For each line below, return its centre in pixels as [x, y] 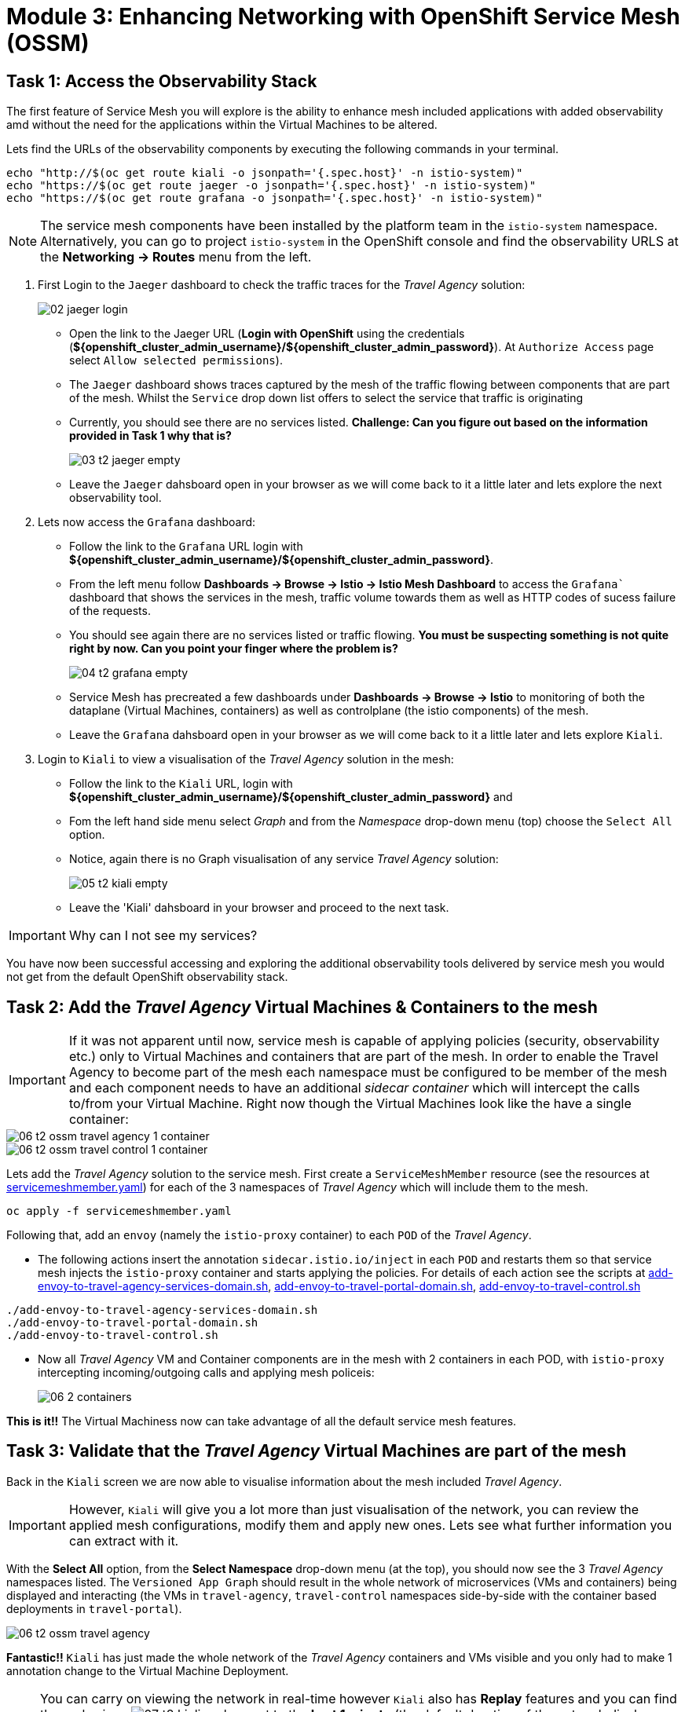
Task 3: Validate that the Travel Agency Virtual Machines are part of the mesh [317, 1451]
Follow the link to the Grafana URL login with [186, 547]
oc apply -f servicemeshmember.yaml [119, 1211]
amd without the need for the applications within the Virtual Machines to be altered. [222, 125]
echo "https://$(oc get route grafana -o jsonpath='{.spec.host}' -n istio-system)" [275, 198]
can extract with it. [124, 1540]
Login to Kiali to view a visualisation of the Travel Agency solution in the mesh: [246, 759]
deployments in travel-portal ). [94, 1608]
